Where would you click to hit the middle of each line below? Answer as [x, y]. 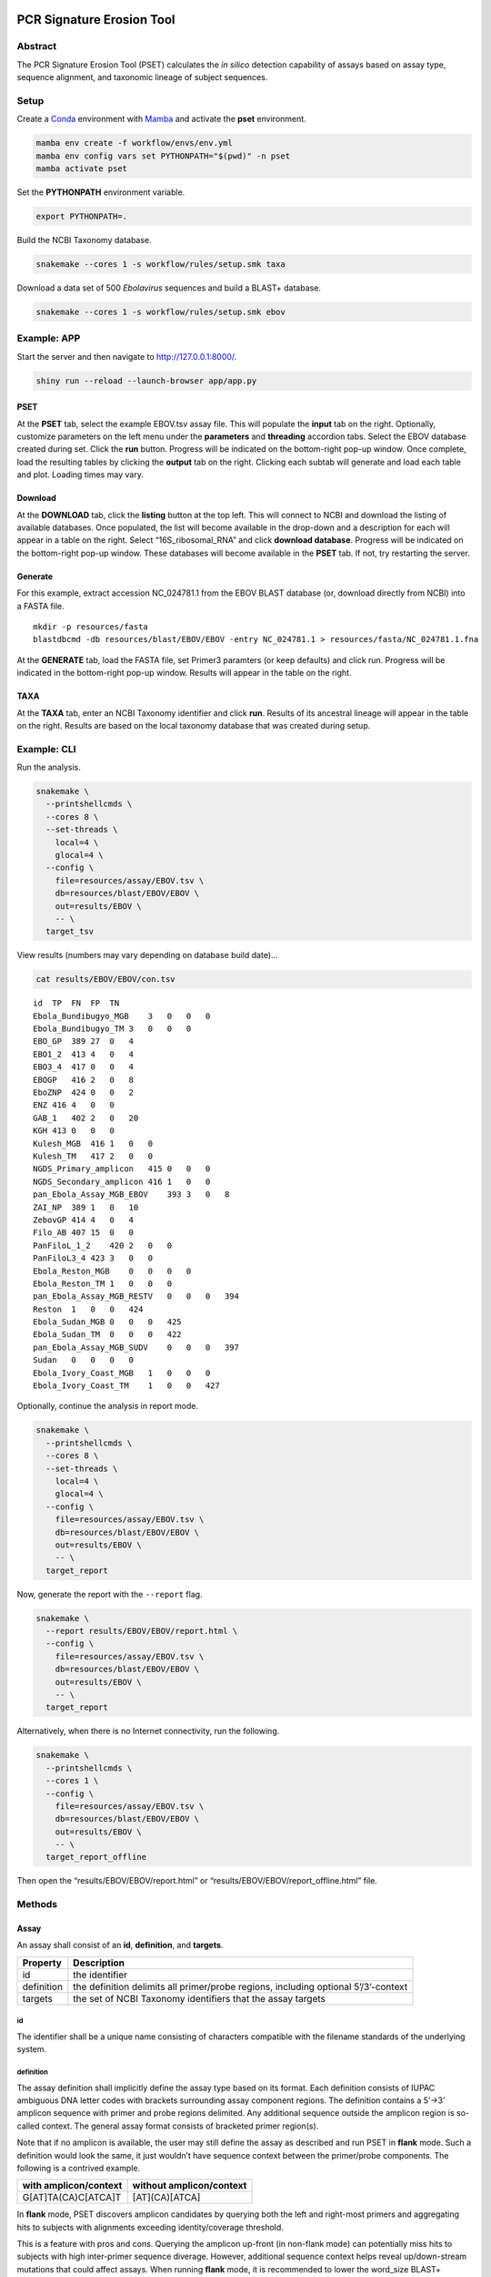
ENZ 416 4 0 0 [74, 1105]
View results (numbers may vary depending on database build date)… [147, 955]
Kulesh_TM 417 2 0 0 [93, 1156]
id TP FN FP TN [76, 1003]
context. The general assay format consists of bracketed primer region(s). [180, 2126]
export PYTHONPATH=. [81, 217]
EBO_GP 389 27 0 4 [84, 1041]
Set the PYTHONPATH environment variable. [101, 192]
